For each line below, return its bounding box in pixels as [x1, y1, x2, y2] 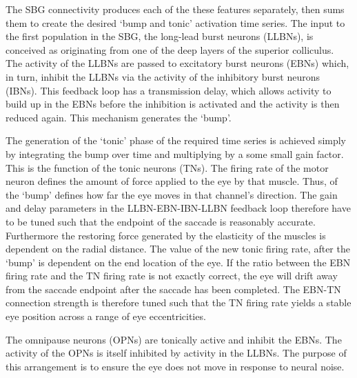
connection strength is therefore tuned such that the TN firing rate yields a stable [6, 295, 351, 310]
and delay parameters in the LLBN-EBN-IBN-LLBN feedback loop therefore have [6, 201, 351, 215]
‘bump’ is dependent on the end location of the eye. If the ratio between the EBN [6, 255, 351, 269]
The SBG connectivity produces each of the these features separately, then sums [6, 2, 345, 16]
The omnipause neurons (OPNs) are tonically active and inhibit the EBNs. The [6, 332, 342, 346]
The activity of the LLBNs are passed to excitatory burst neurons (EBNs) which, [6, 56, 349, 70]
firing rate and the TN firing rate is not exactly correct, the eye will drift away [6, 268, 338, 283]
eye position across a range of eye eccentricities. [6, 309, 206, 324]
